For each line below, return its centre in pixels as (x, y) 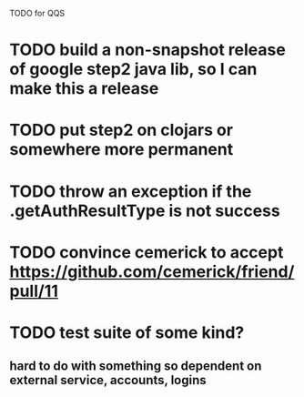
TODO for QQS (37, 13)
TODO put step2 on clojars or (122, 130)
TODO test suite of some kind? (127, 332)
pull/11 (34, 291)
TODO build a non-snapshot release (148, 50)
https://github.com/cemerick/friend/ (152, 271)
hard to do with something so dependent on (136, 366)
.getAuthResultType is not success (145, 211)
